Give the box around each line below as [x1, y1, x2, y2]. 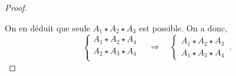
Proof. [5, 1, 27, 13]
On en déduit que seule [5, 21, 91, 34]
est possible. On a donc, [139, 21, 228, 34]
